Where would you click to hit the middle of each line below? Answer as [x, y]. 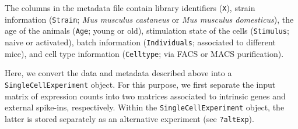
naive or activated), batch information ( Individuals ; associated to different [140, 42]
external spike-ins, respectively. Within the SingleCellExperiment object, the [145, 107]
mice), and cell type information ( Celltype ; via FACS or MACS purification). [144, 53]
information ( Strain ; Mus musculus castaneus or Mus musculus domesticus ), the [149, 19]
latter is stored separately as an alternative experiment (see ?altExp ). [129, 118]
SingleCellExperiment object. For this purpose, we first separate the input [140, 84]
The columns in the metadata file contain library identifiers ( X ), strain [130, 8]
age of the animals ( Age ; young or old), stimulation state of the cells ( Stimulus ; [147, 31]
